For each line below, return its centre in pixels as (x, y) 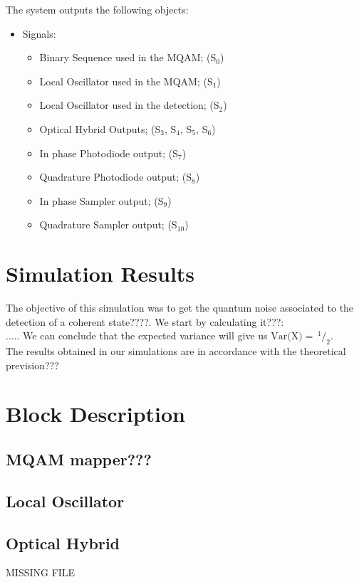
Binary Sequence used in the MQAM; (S (128, 57)
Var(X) (287, 337)
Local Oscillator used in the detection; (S (129, 105)
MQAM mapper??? (79, 459)
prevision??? (32, 365)
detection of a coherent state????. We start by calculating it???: (145, 321)
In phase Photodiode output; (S (109, 153)
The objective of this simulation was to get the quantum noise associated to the (180, 308)
